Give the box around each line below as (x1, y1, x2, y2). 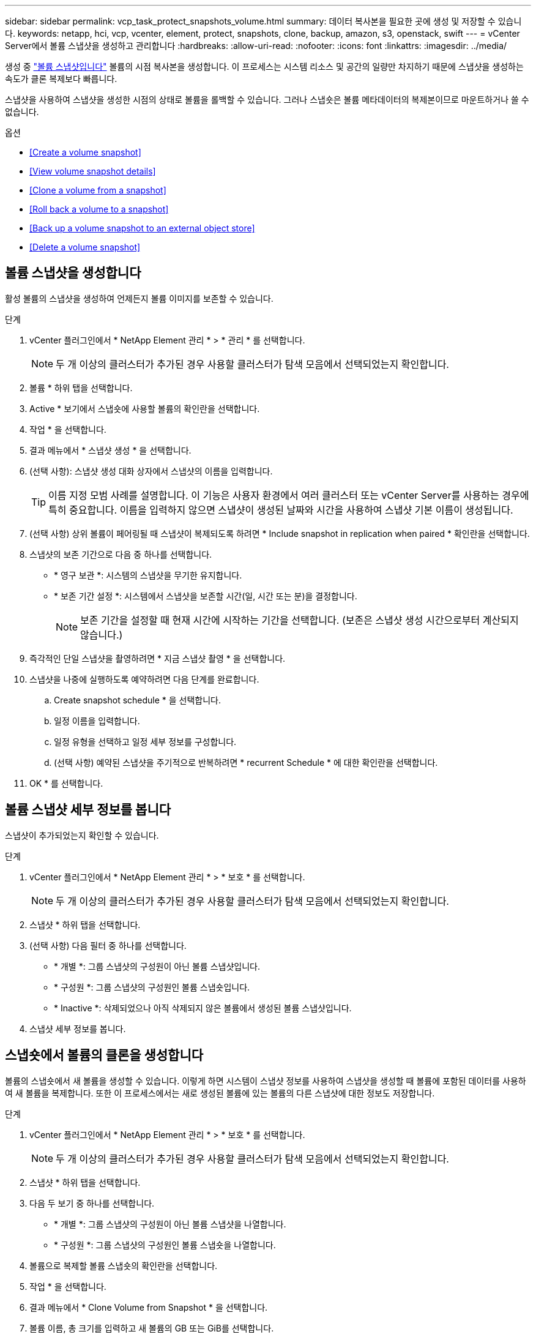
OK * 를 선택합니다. (29, 777, 103, 788)
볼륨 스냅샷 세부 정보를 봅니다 (5, 802, 171, 818)
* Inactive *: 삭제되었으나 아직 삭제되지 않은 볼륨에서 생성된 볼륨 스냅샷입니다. (54, 1002, 352, 1013)
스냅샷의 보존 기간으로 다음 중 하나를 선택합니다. (29, 549, 212, 560)
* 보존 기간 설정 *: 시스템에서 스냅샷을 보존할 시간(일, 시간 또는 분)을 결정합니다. (54, 590, 357, 601)
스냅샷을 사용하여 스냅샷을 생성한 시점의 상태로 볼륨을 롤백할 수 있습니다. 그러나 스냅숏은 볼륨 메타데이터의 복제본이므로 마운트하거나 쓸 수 (5, 94, 529, 105)
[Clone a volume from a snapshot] (29, 185, 166, 195)
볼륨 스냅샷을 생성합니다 (5, 265, 141, 281)
